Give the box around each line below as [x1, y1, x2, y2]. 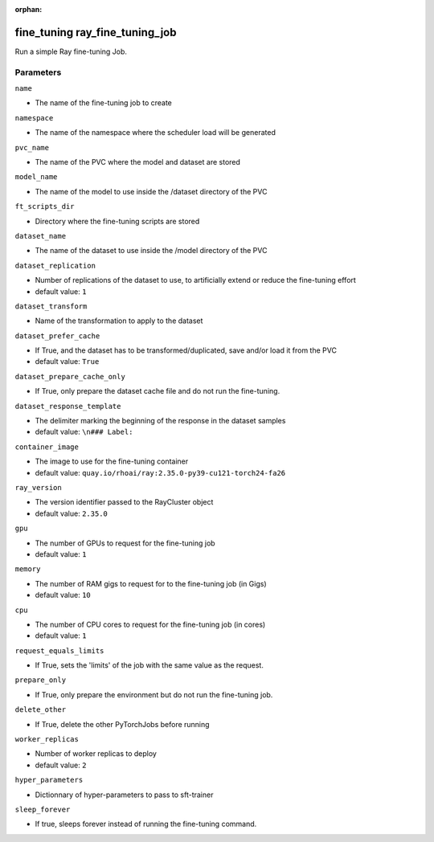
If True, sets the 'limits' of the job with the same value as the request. [35, 660, 264, 670]
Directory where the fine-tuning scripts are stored [35, 216, 200, 226]
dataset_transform [14, 301, 88, 311]
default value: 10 [35, 591, 92, 600]
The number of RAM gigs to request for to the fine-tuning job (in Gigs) [35, 578, 267, 588]
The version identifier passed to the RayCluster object [35, 497, 214, 507]
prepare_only [14, 676, 67, 685]
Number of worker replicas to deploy [35, 749, 157, 758]
